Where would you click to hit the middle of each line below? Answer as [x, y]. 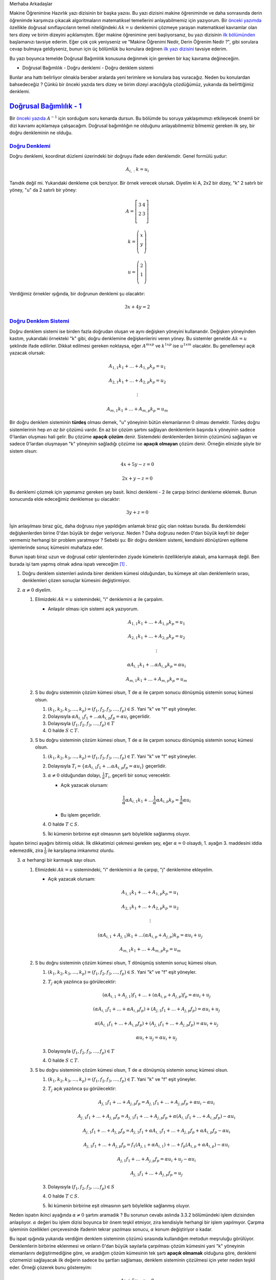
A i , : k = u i [137, 170]
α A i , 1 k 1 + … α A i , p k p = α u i [156, 666]
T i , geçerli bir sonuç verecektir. [138, 776]
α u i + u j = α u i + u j [156, 1038]
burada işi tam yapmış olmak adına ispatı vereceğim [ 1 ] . [68, 564]
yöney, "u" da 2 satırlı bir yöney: [43, 190]
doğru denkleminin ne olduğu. [41, 133]
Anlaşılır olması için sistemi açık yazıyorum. [93, 609]
